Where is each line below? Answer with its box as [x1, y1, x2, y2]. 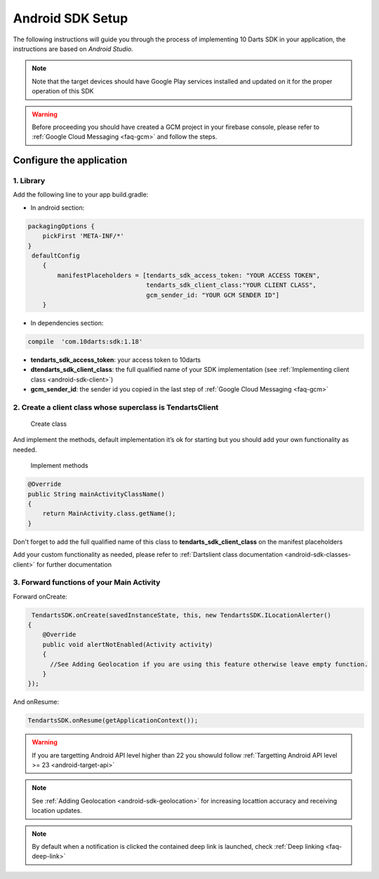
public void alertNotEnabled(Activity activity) [42, 640, 213, 648]
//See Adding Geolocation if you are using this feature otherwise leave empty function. [50, 660, 368, 668]
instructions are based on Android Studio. [13, 44, 133, 53]
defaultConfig [32, 251, 80, 260]
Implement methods [30, 462, 89, 470]
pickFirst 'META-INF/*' [42, 232, 124, 240]
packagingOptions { [27, 222, 95, 230]
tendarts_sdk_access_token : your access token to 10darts [30, 355, 201, 364]
